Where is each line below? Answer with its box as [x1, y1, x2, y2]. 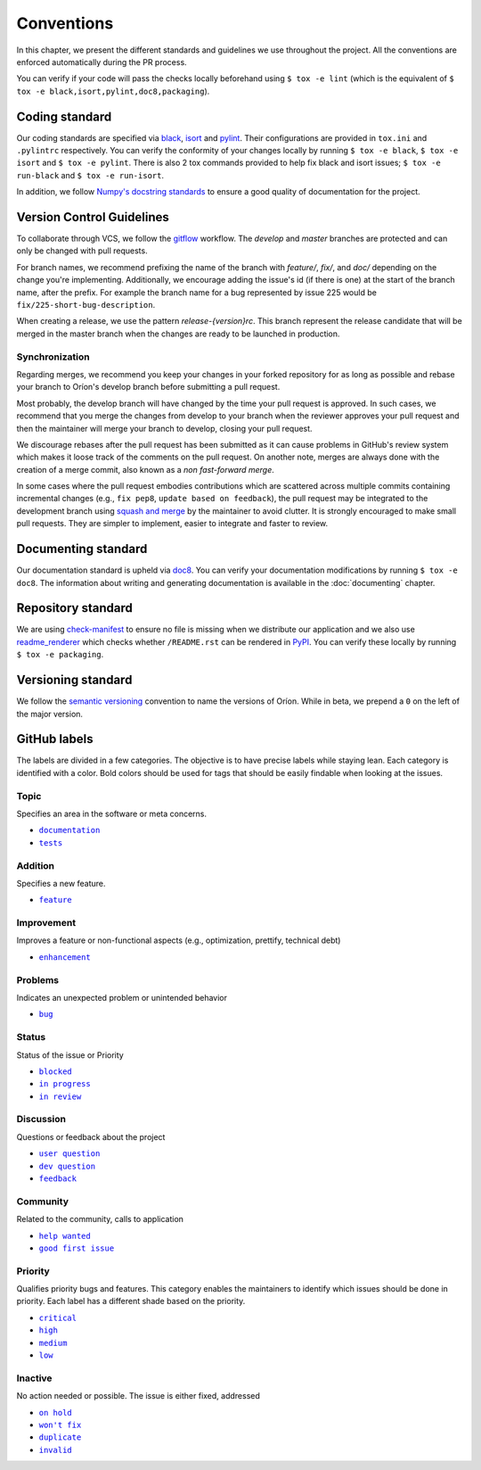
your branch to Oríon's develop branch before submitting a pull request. [16, 382, 281, 392]
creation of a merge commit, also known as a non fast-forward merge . [16, 464, 275, 475]
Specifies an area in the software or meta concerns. [16, 808, 208, 819]
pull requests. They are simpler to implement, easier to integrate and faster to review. [16, 518, 329, 529]
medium [38, 1338, 68, 1348]
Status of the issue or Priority [16, 1049, 124, 1061]
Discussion [16, 1113, 67, 1126]
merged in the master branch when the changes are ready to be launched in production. [16, 328, 340, 339]
